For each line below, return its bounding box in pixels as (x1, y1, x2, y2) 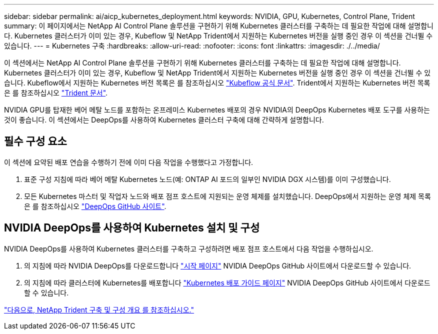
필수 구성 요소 (4, 135, 67, 148)
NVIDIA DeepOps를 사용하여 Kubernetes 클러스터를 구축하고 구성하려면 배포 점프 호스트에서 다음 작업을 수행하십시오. (4, 244, 373, 253)
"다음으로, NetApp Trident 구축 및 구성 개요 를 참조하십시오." (4, 305, 194, 314)
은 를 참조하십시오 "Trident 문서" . (4, 88, 108, 97)
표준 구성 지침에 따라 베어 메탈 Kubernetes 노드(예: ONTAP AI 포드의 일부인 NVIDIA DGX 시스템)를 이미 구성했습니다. (24, 174, 391, 183)
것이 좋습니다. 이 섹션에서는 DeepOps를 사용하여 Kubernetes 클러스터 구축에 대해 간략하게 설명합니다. (4, 115, 324, 124)
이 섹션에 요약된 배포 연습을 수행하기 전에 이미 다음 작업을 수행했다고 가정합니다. (4, 157, 253, 166)
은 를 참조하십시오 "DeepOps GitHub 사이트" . (24, 201, 166, 210)
